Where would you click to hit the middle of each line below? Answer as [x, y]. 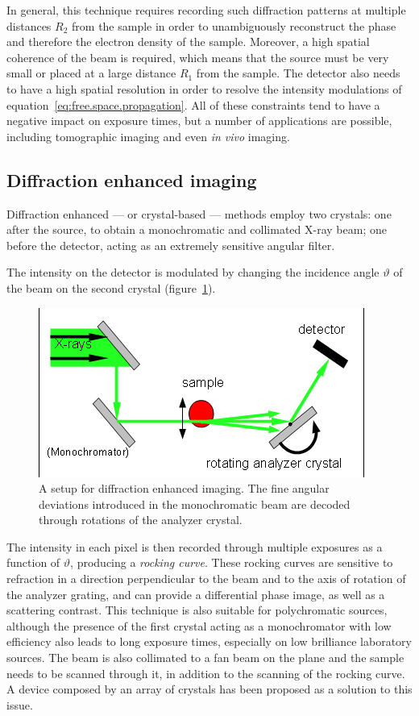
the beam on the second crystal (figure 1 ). [111, 287]
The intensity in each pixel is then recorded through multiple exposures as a [195, 546]
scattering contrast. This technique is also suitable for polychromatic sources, [197, 610]
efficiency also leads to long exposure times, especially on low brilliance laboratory [209, 641]
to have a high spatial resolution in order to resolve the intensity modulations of [204, 88]
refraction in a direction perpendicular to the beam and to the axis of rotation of [206, 579]
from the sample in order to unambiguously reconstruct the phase [234, 25]
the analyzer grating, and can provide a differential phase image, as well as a [196, 594]
